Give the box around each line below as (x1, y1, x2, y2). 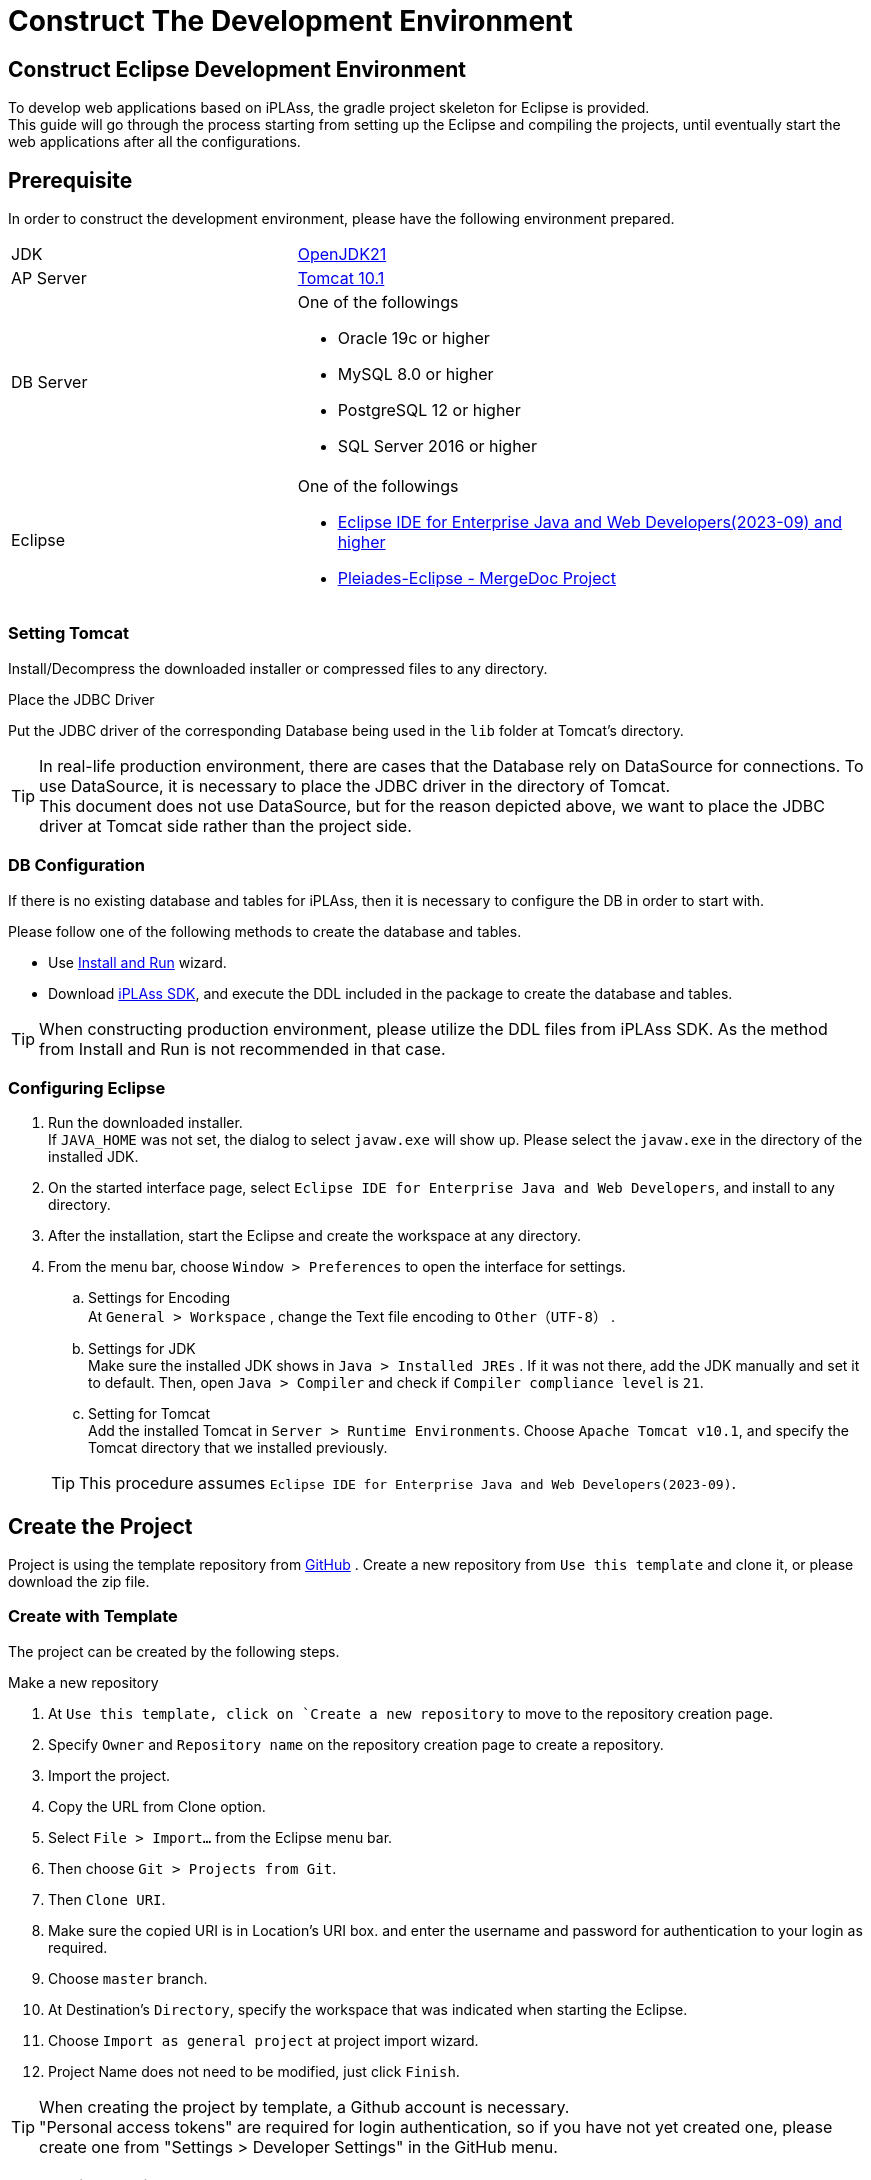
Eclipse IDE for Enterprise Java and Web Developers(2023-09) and (337, 512, 843, 533)
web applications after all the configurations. (8, 133, 301, 151)
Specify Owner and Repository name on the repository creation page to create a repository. (48, 1735, 664, 1753)
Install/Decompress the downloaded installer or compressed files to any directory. (8, 659, 548, 677)
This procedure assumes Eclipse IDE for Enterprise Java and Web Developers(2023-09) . (79, 1473, 737, 1494)
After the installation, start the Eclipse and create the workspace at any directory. (48, 1227, 582, 1245)
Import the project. (48, 1766, 171, 1784)
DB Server (11, 372, 88, 393)
